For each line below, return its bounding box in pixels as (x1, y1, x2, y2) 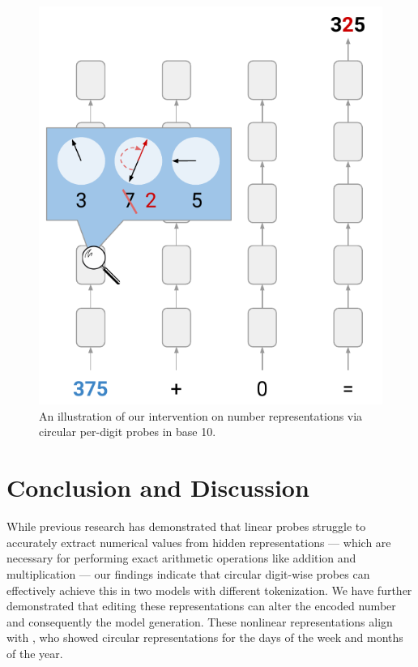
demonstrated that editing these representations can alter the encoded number (6, 597, 396, 614)
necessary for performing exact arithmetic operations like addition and (6, 549, 356, 567)
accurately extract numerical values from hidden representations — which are (6, 533, 391, 550)
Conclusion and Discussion (6, 471, 309, 504)
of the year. (6, 644, 63, 661)
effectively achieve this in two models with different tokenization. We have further (6, 581, 412, 598)
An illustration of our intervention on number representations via (39, 407, 363, 424)
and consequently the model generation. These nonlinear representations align (6, 613, 393, 630)
